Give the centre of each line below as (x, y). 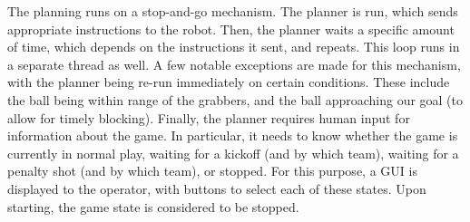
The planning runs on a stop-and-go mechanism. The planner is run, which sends (233, 11)
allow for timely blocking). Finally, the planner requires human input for (209, 117)
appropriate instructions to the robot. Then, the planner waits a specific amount (231, 29)
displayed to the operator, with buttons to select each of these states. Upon (217, 188)
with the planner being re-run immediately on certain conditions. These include (229, 82)
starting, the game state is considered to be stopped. (153, 206)
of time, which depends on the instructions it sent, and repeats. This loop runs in (234, 47)
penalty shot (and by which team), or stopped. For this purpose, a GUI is (212, 171)
